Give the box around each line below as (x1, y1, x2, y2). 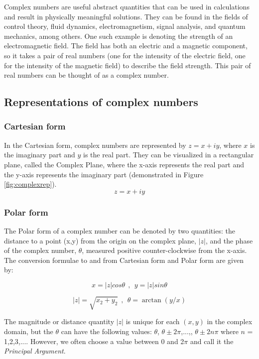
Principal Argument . (4, 346, 66, 356)
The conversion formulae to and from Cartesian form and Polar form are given (4, 254, 244, 265)
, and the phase (205, 235, 253, 245)
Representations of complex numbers (4, 94, 198, 110)
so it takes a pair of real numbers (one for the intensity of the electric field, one (4, 50, 246, 60)
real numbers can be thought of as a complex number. (4, 70, 169, 80)
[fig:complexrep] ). (4, 179, 57, 189)
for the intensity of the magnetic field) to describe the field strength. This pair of (4, 60, 251, 70)
